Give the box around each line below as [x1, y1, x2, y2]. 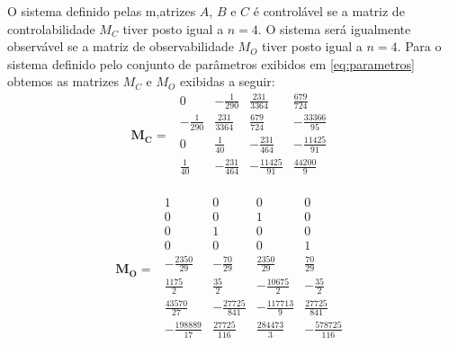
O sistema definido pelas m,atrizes [7, 2, 196, 20]
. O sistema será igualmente [257, 19, 411, 38]
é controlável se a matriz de [253, 2, 405, 20]
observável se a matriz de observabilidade [7, 37, 234, 56]
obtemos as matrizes [7, 72, 119, 91]
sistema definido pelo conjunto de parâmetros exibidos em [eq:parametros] [7, 54, 415, 73]
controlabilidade [7, 19, 95, 38]
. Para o [397, 37, 442, 56]
